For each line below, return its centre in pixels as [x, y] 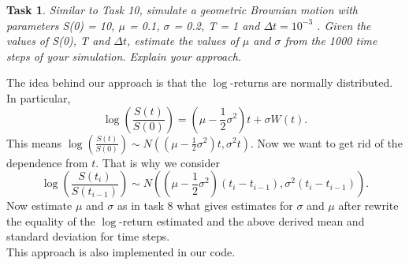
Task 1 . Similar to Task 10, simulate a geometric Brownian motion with [182, 9]
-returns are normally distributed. [312, 82]
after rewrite [368, 205]
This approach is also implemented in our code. [121, 251]
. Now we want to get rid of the [326, 142]
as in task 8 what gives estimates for [205, 205]
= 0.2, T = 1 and [217, 25]
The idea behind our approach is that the [106, 82]
